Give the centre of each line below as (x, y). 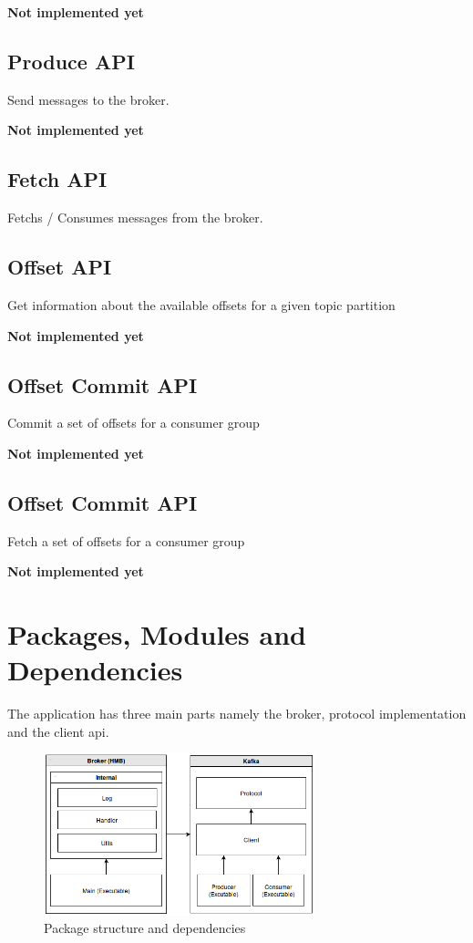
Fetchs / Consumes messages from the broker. (135, 218)
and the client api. (58, 731)
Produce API (71, 61)
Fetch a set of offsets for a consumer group (126, 540)
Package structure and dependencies (145, 928)
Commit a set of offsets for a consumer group (134, 423)
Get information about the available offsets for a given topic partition (201, 304)
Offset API (60, 267)
